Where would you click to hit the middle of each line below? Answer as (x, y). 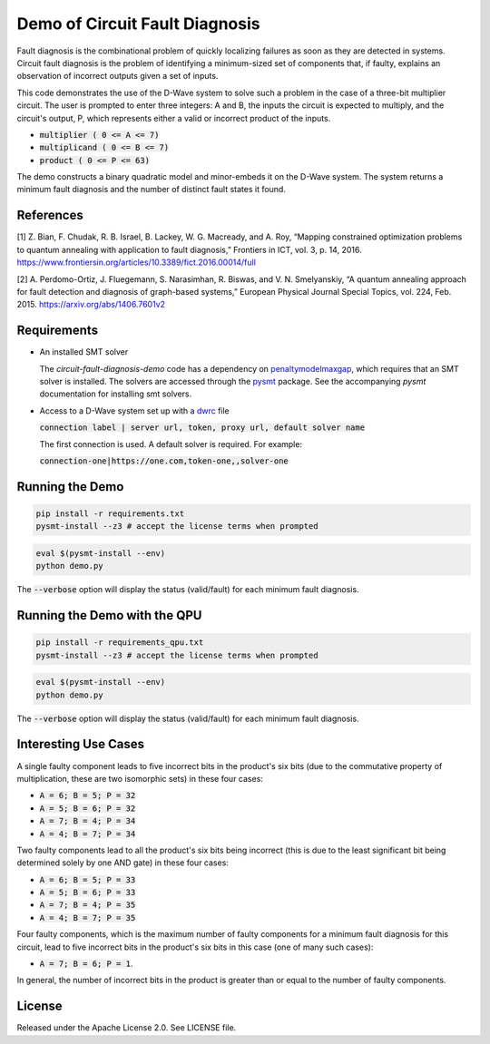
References (50, 215)
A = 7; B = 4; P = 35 (88, 905)
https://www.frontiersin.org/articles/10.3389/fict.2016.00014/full (136, 262)
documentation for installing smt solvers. (116, 394)
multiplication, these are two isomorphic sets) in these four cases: (140, 778)
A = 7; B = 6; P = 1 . (86, 964)
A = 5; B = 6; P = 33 (88, 893)
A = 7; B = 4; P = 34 (88, 821)
